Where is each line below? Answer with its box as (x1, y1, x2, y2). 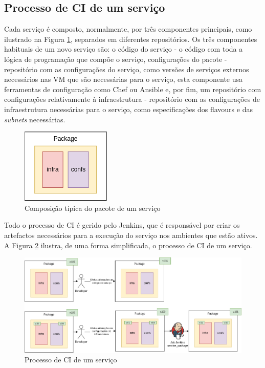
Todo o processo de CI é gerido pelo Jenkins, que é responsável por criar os (4, 220, 240, 230)
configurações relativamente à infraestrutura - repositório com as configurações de (4, 94, 260, 104)
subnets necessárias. (4, 114, 65, 124)
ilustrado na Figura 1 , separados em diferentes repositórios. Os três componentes (4, 33, 257, 44)
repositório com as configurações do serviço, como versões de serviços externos (4, 63, 249, 74)
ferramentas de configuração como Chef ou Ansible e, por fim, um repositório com (4, 83, 261, 94)
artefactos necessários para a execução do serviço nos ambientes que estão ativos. (4, 229, 258, 240)
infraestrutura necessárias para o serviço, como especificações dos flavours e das (4, 103, 253, 114)
